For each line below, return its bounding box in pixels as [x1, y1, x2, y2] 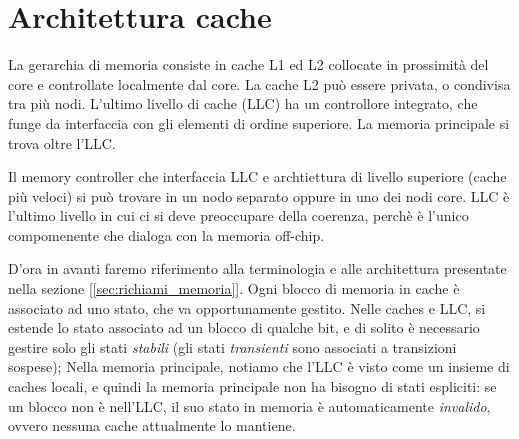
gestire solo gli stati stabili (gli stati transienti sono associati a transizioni [8, 336, 457, 357]
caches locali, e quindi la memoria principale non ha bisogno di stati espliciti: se [8, 376, 497, 397]
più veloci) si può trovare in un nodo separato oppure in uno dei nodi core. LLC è [8, 185, 510, 206]
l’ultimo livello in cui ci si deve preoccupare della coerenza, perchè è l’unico [8, 205, 469, 226]
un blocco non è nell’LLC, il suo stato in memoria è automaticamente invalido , [8, 395, 491, 416]
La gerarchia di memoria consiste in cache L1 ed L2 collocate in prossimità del [8, 54, 489, 75]
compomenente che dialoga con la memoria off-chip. [8, 224, 325, 245]
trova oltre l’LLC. [8, 132, 116, 153]
